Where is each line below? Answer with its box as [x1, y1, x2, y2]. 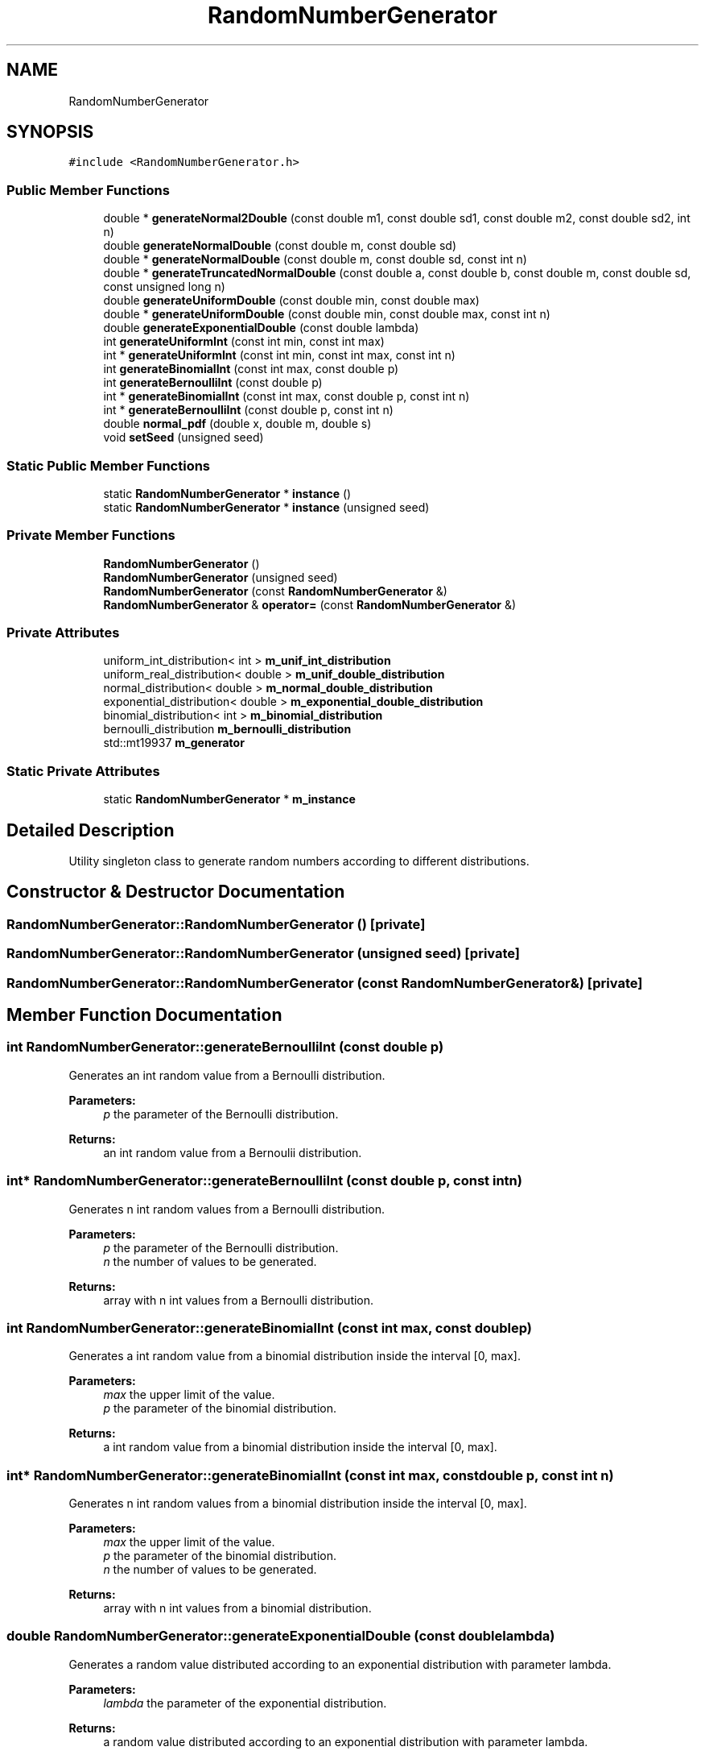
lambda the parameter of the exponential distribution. [103, 1695, 387, 1710]
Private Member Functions [6, 527, 175, 544]
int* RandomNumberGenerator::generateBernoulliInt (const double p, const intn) [6, 1172, 522, 1189]
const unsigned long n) [103, 280, 225, 294]
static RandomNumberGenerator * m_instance [103, 792, 356, 807]
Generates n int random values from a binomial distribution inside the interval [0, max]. [68, 1496, 527, 1511]
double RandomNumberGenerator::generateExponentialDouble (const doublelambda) [6, 1628, 555, 1645]
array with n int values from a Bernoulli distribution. [103, 1292, 374, 1307]
